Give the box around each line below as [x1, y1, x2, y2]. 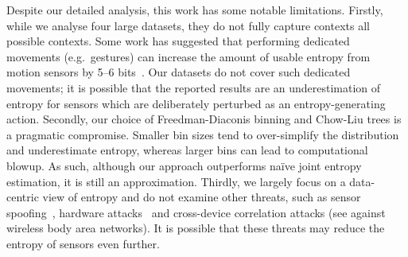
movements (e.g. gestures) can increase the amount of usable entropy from [6, 48, 371, 64]
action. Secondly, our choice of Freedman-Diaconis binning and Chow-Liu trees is [6, 111, 402, 127]
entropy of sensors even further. [6, 235, 160, 251]
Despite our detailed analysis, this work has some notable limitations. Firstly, [6, 2, 383, 18]
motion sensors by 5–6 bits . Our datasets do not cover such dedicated [6, 64, 351, 80]
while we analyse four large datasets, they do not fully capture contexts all [6, 17, 370, 33]
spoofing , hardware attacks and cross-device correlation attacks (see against [6, 204, 386, 220]
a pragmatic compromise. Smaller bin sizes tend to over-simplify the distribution [6, 126, 399, 142]
